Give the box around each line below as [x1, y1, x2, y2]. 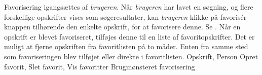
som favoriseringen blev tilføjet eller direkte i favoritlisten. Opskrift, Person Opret [4, 51, 258, 61]
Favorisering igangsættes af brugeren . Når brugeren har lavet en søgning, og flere [4, 2, 253, 12]
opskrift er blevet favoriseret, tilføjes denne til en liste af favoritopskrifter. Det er [4, 31, 255, 42]
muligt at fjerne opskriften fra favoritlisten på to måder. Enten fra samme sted [4, 41, 248, 52]
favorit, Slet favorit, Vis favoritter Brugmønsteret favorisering [4, 61, 195, 71]
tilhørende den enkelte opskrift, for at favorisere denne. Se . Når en [32, 21, 241, 32]
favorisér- [220, 11, 249, 22]
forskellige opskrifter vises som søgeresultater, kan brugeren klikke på [4, 11, 218, 22]
